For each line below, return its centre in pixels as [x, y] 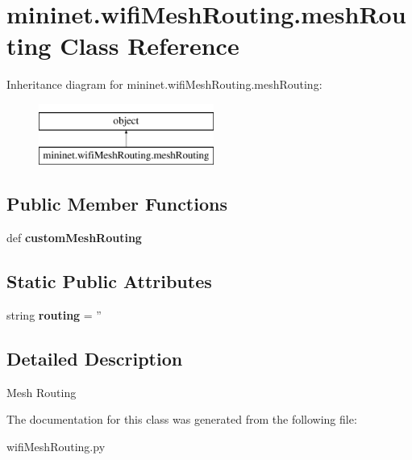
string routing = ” [54, 315]
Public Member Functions [117, 204]
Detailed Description [95, 359]
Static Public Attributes [109, 281]
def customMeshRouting [74, 238]
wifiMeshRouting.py [56, 447]
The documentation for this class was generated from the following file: [182, 419]
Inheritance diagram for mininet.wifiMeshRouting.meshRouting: [164, 84]
